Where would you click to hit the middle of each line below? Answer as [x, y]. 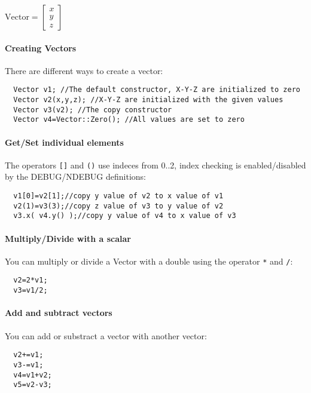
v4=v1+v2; [33, 375]
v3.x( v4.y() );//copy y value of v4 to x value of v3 [125, 216]
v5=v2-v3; [33, 385]
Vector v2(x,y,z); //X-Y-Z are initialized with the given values [148, 100]
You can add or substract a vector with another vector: [106, 335]
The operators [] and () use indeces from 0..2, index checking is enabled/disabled [155, 165]
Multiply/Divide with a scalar [68, 238]
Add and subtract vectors [59, 313]
